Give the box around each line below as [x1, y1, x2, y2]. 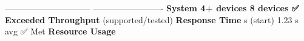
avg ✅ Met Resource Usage [5, 25, 116, 37]
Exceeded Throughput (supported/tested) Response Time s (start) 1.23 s [5, 13, 299, 26]
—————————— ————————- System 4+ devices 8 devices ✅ [5, 2, 299, 14]
